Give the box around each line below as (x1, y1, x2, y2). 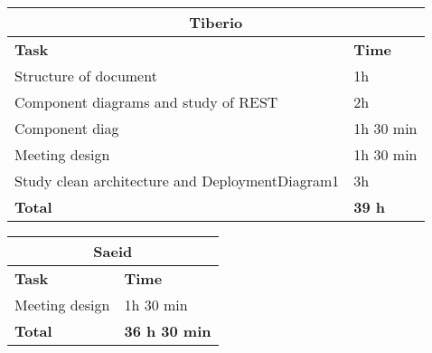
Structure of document (14, 65, 157, 86)
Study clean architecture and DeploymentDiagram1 (14, 170, 340, 191)
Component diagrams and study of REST (14, 91, 278, 112)
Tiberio (189, 12, 243, 33)
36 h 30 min (124, 320, 211, 341)
